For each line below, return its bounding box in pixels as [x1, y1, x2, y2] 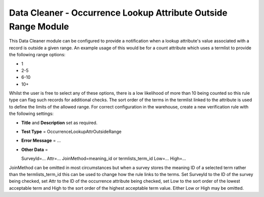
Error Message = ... [21, 137, 61, 144]
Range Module [9, 21, 69, 32]
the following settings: [9, 110, 54, 117]
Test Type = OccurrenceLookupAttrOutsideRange [21, 129, 122, 134]
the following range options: [9, 52, 66, 58]
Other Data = [21, 147, 48, 153]
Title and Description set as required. [21, 120, 98, 126]
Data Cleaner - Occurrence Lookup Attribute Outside [9, 7, 227, 18]
